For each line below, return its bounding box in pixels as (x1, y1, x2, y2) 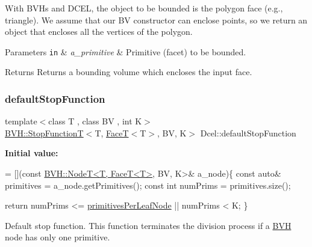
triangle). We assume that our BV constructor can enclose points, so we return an (5, 13, 308, 26)
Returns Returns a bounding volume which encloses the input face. (5, 66, 252, 78)
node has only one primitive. (5, 231, 110, 243)
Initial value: (5, 147, 58, 159)
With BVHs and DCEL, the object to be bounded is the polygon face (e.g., (5, 2, 283, 14)
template (5, 115, 37, 127)
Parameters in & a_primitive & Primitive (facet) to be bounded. (5, 45, 246, 58)
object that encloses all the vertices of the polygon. (5, 25, 193, 38)
